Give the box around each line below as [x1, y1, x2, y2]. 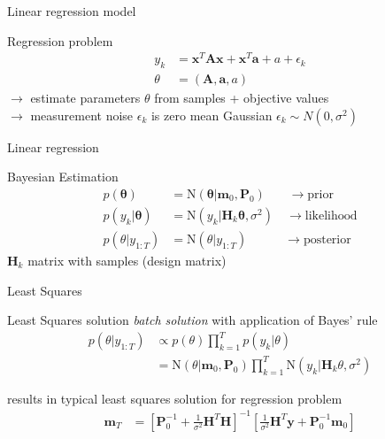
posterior [303, 233, 351, 246]
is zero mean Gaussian [150, 105, 273, 124]
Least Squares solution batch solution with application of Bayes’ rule [7, 311, 378, 329]
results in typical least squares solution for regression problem [7, 389, 343, 407]
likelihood [304, 209, 358, 222]
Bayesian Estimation [7, 167, 119, 186]
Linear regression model [7, 2, 136, 19]
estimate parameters [30, 89, 141, 107]
